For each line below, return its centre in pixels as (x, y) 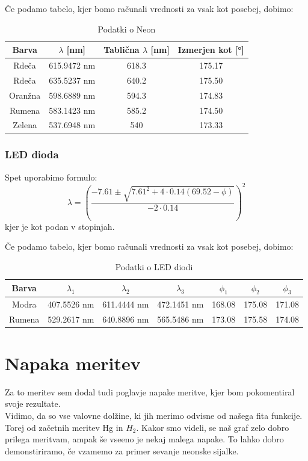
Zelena (25, 125)
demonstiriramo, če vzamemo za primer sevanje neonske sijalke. (122, 450)
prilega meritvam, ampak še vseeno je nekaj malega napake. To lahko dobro (144, 439)
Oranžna (25, 95)
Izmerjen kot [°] (211, 50)
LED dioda (32, 154)
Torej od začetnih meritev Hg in (64, 427)
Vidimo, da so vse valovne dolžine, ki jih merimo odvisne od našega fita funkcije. (154, 415)
